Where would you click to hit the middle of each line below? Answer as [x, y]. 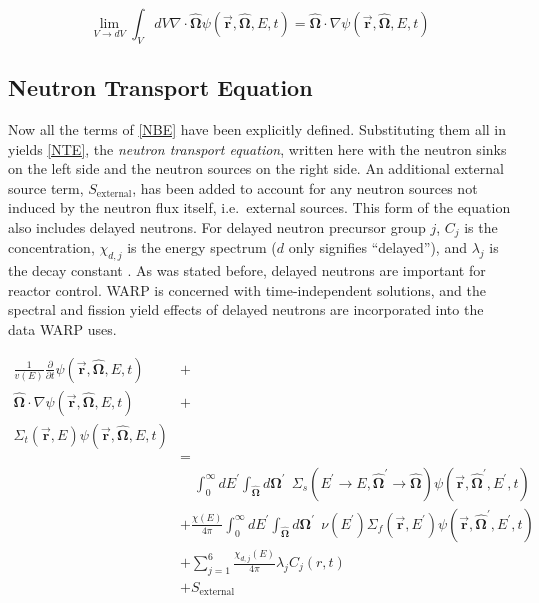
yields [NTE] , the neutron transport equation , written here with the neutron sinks [257, 148]
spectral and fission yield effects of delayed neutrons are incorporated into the [246, 309]
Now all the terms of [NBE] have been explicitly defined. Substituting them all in [257, 129]
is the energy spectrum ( [202, 247]
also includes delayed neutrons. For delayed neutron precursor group [217, 226]
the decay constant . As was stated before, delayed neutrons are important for [247, 270]
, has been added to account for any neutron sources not [305, 187]
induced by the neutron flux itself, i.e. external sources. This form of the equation [259, 207]
